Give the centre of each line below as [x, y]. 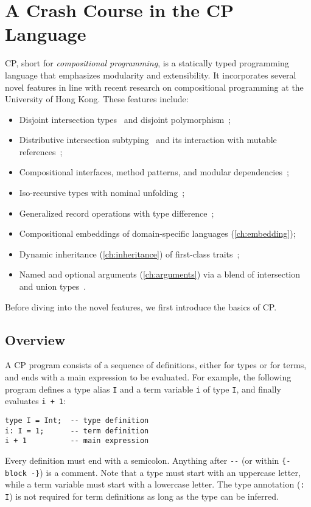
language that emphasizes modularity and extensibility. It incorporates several [151, 75]
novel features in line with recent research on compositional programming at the [154, 87]
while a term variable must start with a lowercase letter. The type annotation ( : [155, 484]
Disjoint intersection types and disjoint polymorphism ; [125, 119]
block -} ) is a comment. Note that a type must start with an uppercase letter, [153, 472]
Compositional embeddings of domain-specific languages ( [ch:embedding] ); [157, 233]
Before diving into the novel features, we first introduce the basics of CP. [141, 306]
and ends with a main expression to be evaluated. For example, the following [148, 377]
